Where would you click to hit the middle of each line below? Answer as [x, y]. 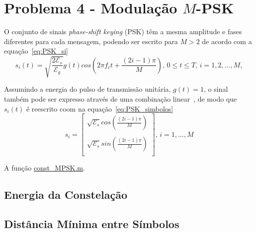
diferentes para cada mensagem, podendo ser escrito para [91, 41]
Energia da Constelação [66, 195]
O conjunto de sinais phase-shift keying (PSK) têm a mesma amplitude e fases [123, 31]
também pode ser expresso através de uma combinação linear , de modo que [121, 99]
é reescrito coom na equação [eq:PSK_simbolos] [100, 108]
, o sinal [216, 89]
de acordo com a [227, 41]
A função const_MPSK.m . [44, 168]
